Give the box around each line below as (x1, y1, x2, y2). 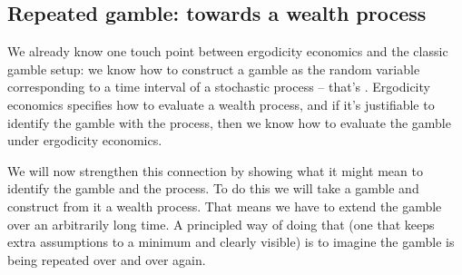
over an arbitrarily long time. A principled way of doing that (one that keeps (7, 214, 435, 233)
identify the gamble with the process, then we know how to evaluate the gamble (7, 113, 451, 132)
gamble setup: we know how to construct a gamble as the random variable (7, 59, 420, 78)
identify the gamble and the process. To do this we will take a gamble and (7, 179, 419, 198)
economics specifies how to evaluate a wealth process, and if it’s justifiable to (7, 94, 435, 113)
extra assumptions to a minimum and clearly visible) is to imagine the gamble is (7, 232, 455, 251)
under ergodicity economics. (7, 131, 162, 150)
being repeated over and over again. (7, 250, 206, 269)
